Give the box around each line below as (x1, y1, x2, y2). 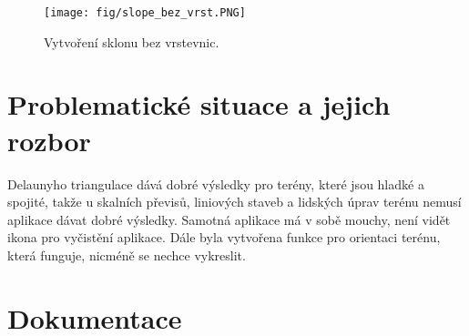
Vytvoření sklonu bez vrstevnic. (44, 32, 219, 51)
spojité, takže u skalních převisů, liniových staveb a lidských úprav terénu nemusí (7, 192, 462, 211)
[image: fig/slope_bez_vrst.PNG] (44, 6, 246, 19)
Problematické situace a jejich (7, 86, 391, 123)
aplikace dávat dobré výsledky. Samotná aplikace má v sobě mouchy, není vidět (7, 209, 451, 229)
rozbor (7, 121, 91, 158)
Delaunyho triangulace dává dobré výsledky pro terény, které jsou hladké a (7, 174, 424, 193)
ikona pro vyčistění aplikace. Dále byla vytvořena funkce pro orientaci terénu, (7, 228, 441, 247)
